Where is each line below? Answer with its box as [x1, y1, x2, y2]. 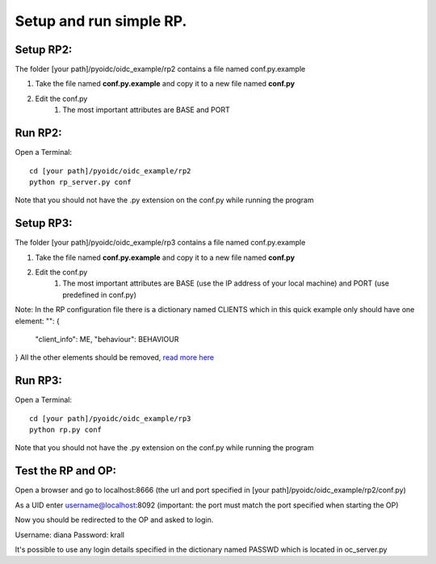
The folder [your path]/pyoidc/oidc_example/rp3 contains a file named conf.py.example [15, 238, 306, 248]
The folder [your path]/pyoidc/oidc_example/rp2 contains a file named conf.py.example [15, 65, 306, 74]
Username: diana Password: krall [15, 529, 125, 540]
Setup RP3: [15, 216, 73, 230]
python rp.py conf [29, 425, 103, 435]
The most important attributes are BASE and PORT [62, 105, 230, 115]
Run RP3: [15, 374, 62, 387]
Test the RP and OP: [15, 464, 117, 478]
